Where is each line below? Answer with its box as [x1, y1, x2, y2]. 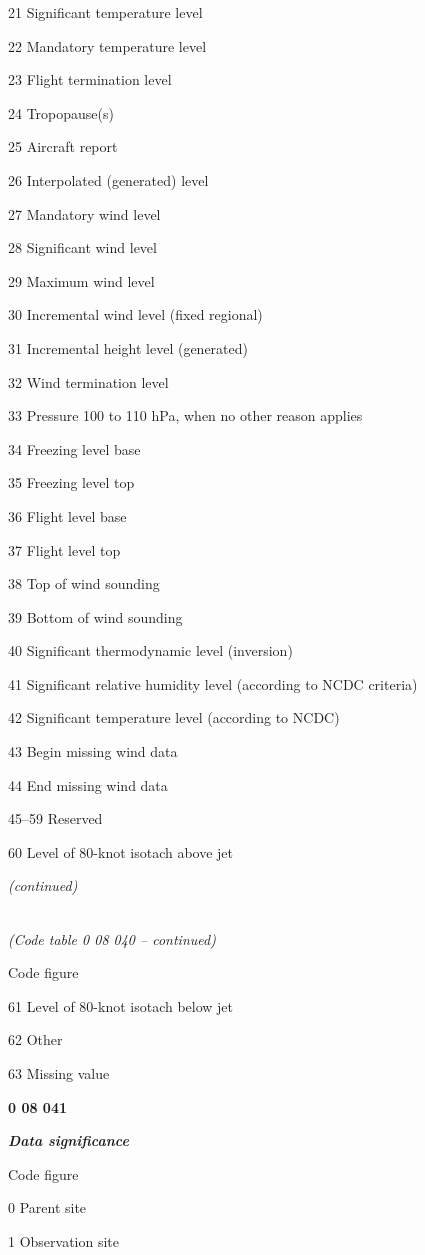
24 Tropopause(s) [8, 102, 114, 123]
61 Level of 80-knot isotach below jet [8, 995, 234, 1016]
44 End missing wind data [8, 774, 168, 795]
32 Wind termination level [8, 371, 169, 392]
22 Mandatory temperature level [8, 35, 207, 56]
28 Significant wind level [8, 237, 157, 258]
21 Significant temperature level [8, 2, 203, 22]
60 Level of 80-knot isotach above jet [8, 841, 234, 862]
